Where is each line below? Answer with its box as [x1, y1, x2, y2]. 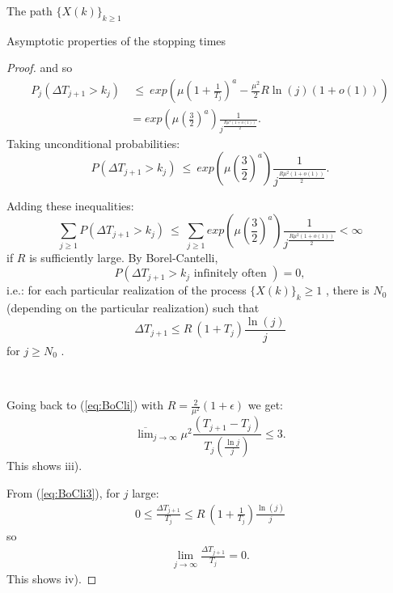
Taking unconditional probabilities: [6, 134, 180, 151]
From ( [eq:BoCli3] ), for [6, 484, 120, 501]
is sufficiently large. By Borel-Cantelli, [29, 248, 218, 265]
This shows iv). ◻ [6, 570, 97, 587]
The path [6, 2, 53, 19]
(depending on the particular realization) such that [6, 299, 260, 316]
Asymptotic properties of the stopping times [6, 32, 226, 49]
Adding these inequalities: [6, 197, 134, 214]
